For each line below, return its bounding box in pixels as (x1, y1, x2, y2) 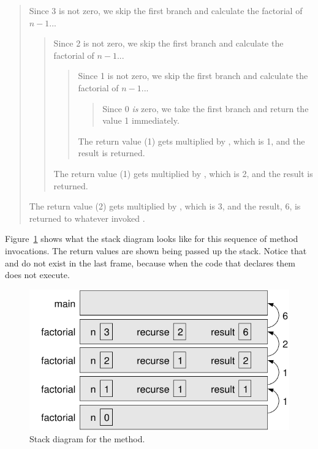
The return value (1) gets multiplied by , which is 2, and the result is (53, 167, 313, 179)
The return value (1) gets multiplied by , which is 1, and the (78, 134, 305, 147)
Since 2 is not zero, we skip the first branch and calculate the (53, 37, 284, 50)
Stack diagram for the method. (29, 432, 145, 445)
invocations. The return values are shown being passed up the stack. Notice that (5, 244, 307, 257)
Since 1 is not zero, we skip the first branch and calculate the (78, 69, 308, 82)
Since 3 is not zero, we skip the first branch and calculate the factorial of (29, 4, 303, 17)
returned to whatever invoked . (29, 211, 145, 224)
